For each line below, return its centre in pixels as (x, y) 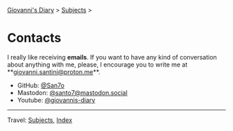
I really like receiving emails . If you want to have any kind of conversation (112, 57)
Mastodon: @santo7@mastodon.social (72, 92)
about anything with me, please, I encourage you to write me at (97, 64)
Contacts (34, 38)
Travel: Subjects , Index (40, 120)
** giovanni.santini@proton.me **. (54, 71)
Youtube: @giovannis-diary (56, 100)
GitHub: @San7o (41, 85)
